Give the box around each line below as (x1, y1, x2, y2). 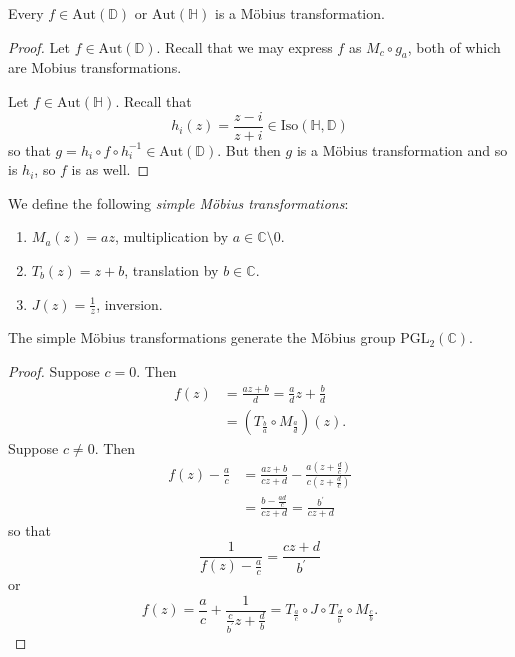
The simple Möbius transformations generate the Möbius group (8, 327, 396, 348)
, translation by (124, 260, 219, 281)
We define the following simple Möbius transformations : (8, 192, 349, 213)
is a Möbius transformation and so (296, 139, 508, 160)
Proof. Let (8, 36, 70, 57)
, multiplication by (114, 226, 229, 247)
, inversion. (96, 293, 163, 314)
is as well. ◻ (71, 159, 150, 180)
